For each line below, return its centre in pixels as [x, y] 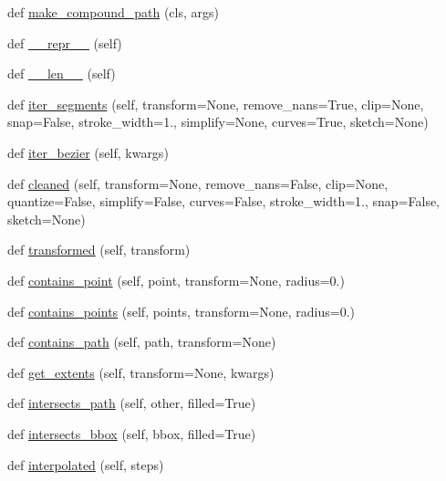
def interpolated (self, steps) [86, 464]
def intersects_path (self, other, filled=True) [132, 403]
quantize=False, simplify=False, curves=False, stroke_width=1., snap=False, [224, 201]
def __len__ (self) [62, 73]
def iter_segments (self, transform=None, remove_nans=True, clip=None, [216, 104]
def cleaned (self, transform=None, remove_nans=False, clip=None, [198, 183]
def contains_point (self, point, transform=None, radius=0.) [176, 280]
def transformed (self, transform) [99, 250]
